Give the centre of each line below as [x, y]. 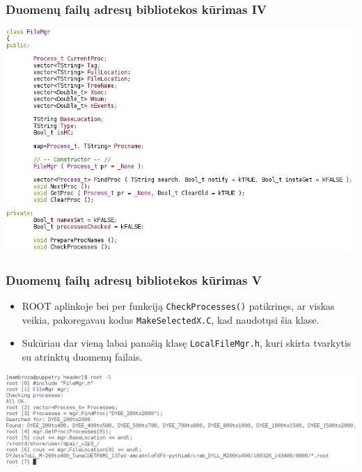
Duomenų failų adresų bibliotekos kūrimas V [134, 280]
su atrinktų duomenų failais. [82, 356]
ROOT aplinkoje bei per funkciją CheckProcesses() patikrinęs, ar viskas [178, 305]
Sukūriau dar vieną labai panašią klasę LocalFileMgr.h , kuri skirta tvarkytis [187, 343]
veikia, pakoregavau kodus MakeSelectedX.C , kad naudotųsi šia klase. [171, 319]
